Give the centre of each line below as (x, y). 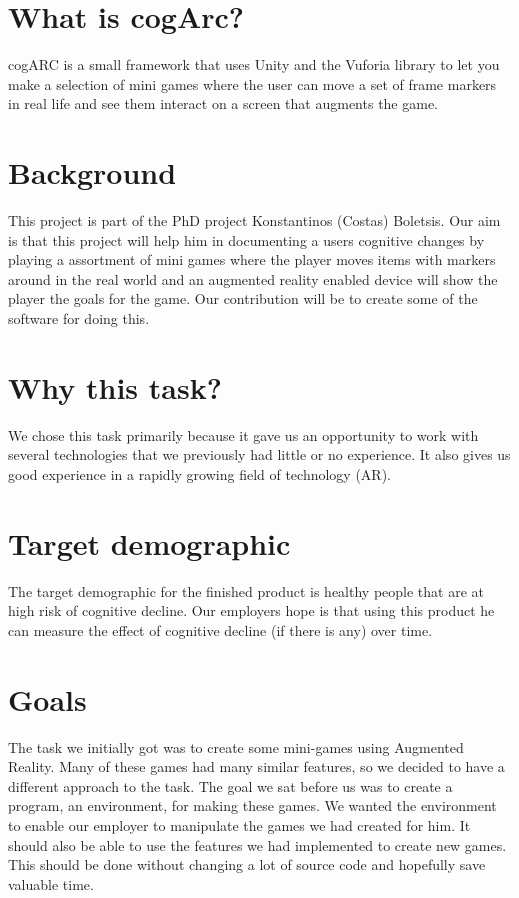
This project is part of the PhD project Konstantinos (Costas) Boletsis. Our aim (254, 220)
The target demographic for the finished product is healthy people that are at (246, 590)
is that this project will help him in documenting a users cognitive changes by (246, 239)
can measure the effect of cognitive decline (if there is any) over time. (220, 629)
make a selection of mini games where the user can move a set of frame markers (252, 83)
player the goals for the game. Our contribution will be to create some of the (243, 298)
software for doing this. (79, 318)
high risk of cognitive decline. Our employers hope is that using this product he (251, 610)
